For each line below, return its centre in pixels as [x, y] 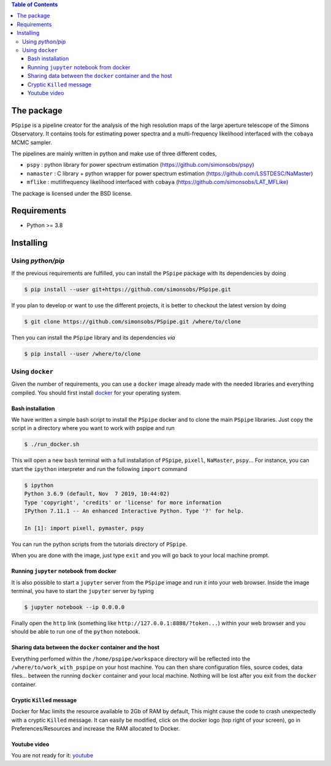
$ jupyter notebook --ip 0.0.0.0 [74, 607]
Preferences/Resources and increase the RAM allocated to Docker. [96, 728]
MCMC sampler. [32, 142]
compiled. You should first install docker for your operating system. [96, 393]
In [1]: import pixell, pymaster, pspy [84, 528]
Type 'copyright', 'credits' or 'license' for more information [123, 502]
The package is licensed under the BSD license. [72, 193]
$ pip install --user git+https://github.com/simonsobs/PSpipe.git [128, 289]
